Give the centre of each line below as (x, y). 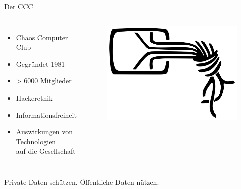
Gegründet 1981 (40, 64)
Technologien (36, 141)
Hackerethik (34, 97)
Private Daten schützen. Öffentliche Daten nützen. (82, 182)
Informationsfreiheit (46, 114)
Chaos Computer (42, 37)
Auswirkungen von (44, 131)
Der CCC (19, 6)
